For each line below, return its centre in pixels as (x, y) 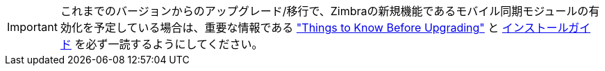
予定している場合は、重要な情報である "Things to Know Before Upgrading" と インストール (331, 28)
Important (32, 27)
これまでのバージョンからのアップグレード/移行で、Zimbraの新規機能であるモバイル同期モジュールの (324, 11)
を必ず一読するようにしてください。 (169, 44)
